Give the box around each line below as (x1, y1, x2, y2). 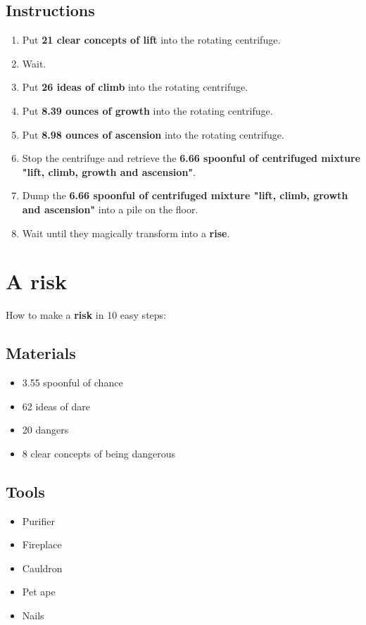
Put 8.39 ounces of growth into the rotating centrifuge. (22, 103, 273, 118)
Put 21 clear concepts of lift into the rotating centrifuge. (22, 32, 281, 47)
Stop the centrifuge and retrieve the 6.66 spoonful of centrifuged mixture (22, 151, 360, 165)
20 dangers (22, 422, 69, 437)
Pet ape (22, 584, 56, 599)
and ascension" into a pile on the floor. (22, 201, 198, 216)
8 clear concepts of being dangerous (22, 446, 176, 460)
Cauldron (22, 560, 63, 575)
